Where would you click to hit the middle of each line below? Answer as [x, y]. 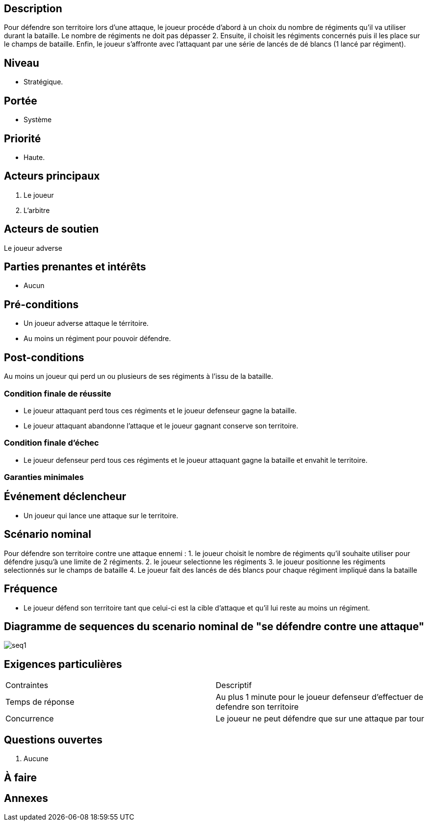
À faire [21, 777]
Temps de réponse [40, 702]
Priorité [23, 138]
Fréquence [31, 589]
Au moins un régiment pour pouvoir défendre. [97, 339]
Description [33, 9]
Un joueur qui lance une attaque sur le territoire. [101, 515]
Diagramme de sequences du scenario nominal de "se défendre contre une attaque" [214, 626]
